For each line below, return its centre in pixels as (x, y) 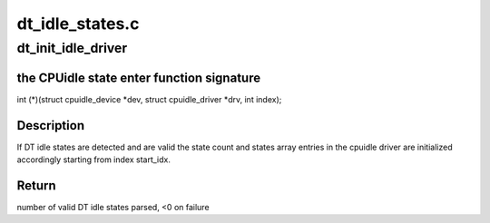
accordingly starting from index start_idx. (94, 160)
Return (36, 185)
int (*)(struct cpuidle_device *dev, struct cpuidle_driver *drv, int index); (149, 99)
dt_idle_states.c (78, 24)
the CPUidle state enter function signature (139, 78)
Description (51, 126)
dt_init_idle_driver (72, 48)
